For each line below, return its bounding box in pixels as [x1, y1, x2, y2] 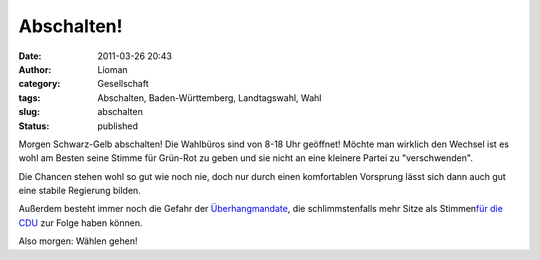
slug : [18, 106, 40, 118]
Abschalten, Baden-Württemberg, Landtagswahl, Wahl [97, 91, 322, 104]
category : [18, 78, 61, 90]
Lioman [97, 63, 129, 75]
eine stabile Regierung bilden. [18, 185, 142, 197]
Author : [18, 63, 52, 75]
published [97, 120, 139, 132]
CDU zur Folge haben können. [18, 216, 143, 229]
